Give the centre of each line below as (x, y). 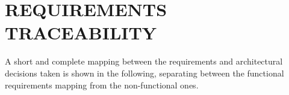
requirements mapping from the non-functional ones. (102, 85)
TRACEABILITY (81, 33)
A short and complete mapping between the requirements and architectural (144, 61)
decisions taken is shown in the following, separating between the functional (144, 73)
